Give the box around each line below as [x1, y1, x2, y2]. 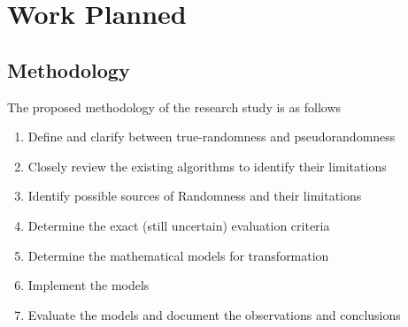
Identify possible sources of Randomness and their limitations [27, 186, 362, 205]
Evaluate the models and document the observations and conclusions [27, 305, 401, 323]
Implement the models [27, 276, 150, 294]
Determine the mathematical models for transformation [27, 246, 329, 264]
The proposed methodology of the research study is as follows [7, 97, 342, 116]
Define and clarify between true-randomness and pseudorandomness [27, 127, 396, 146]
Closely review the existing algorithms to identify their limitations [27, 156, 387, 175]
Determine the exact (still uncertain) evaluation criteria [27, 216, 330, 234]
